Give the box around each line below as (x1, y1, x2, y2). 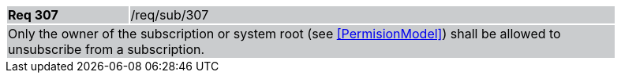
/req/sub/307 (130, 7, 209, 23)
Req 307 (8, 7, 58, 23)
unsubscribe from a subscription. (8, 41, 205, 57)
